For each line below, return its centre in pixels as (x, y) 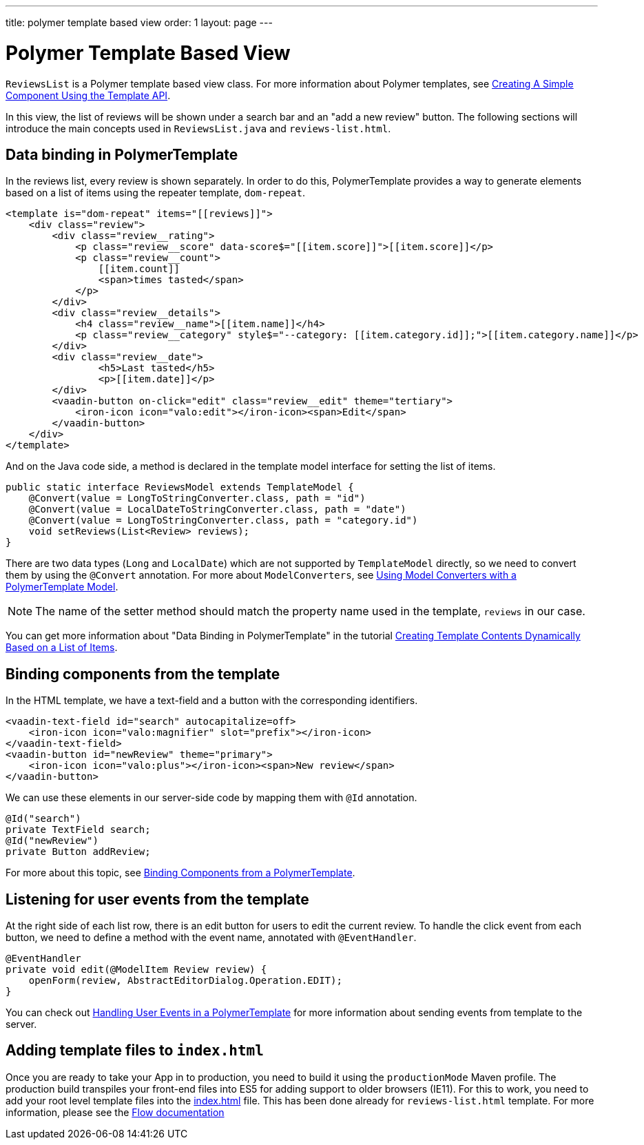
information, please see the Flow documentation (115, 1112)
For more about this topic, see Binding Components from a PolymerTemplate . (180, 873)
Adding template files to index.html (135, 1051)
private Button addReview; (78, 852)
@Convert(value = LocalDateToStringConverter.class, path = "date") (217, 509)
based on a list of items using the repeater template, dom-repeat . (155, 193)
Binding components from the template (143, 674)
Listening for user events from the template (157, 899)
